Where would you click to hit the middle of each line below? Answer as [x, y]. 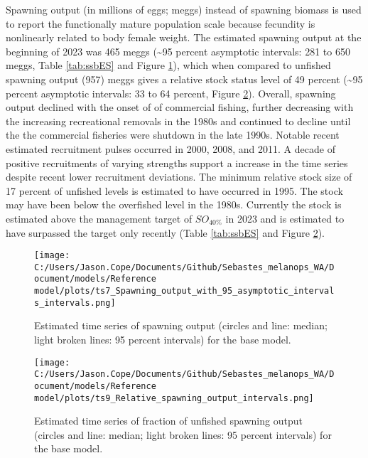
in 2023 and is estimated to [285, 218]
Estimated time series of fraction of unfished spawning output [168, 421]
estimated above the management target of [99, 218]
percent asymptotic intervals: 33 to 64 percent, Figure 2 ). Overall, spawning [171, 93]
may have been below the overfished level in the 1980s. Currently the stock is [174, 204]
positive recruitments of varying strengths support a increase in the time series [177, 163]
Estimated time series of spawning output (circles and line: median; [181, 325]
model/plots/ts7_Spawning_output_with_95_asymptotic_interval [184, 291]
